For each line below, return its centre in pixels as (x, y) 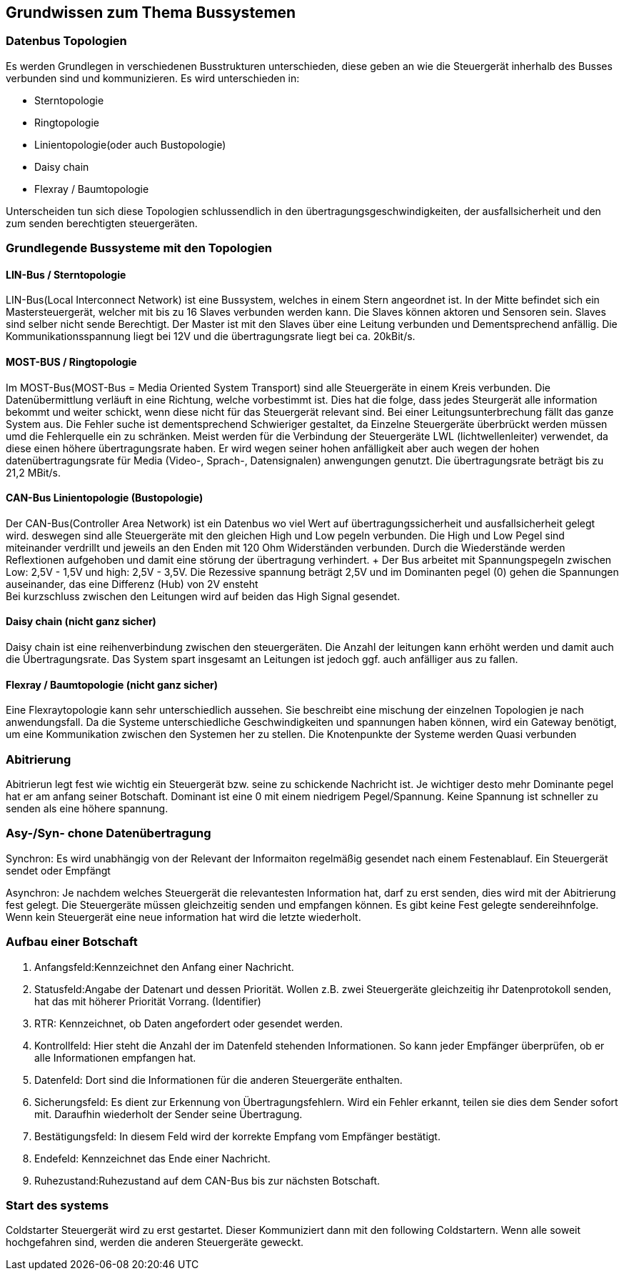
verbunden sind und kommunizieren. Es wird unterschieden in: (153, 78)
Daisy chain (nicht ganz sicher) (81, 622)
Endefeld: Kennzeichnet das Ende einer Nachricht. (152, 1158)
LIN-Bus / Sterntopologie (66, 274)
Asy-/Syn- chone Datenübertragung (109, 833)
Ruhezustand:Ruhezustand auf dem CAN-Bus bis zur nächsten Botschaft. (207, 1180)
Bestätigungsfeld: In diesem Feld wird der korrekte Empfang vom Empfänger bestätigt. (237, 1136)
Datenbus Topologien (66, 41)
